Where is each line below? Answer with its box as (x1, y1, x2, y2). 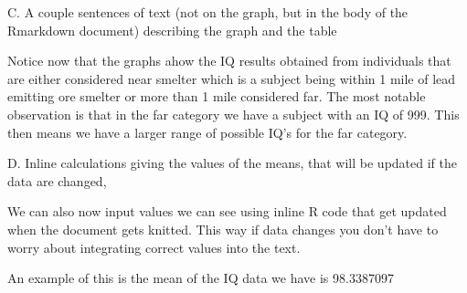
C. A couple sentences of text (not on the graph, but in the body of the (7, 3, 409, 21)
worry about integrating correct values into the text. (7, 237, 301, 256)
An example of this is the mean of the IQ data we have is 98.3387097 (7, 268, 394, 288)
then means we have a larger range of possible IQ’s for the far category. (7, 122, 408, 141)
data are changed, (7, 171, 107, 190)
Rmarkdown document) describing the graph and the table (7, 20, 337, 39)
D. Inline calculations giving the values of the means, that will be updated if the (7, 153, 458, 173)
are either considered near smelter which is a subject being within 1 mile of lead (7, 68, 456, 88)
